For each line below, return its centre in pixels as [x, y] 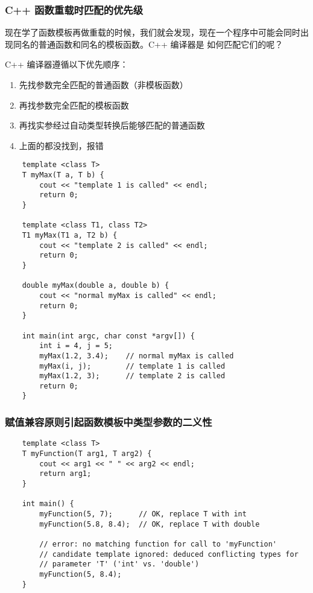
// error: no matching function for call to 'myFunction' [158, 544]
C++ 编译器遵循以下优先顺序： [67, 64]
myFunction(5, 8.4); [81, 574]
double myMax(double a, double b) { [96, 286]
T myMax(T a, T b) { [63, 175]
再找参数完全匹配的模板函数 [74, 105]
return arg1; [65, 474]
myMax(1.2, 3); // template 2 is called [132, 376]
